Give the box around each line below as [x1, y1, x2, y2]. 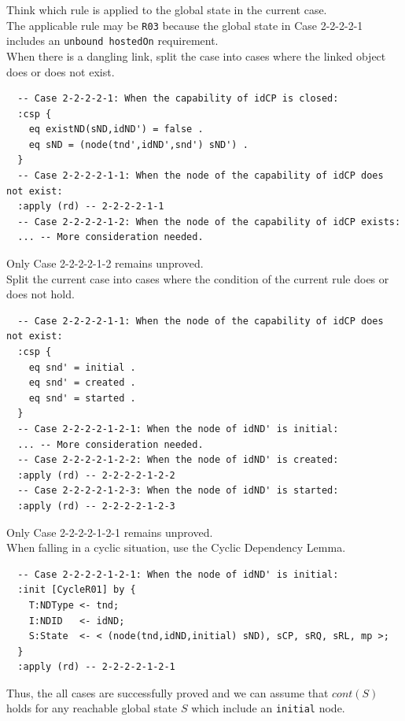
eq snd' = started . [28, 392, 136, 404]
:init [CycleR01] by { [17, 584, 136, 596]
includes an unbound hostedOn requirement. [6, 32, 219, 49]
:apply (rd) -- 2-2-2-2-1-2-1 [17, 661, 175, 673]
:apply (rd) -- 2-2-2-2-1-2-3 [17, 500, 175, 512]
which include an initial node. [191, 700, 345, 716]
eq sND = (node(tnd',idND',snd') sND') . [28, 139, 249, 150]
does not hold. [6, 286, 75, 302]
